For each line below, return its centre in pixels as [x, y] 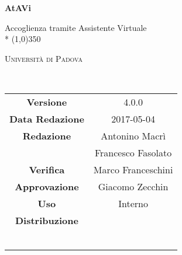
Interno [133, 203]
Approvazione [47, 186]
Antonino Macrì [133, 135]
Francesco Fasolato [133, 152]
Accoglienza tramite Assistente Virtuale [76, 27]
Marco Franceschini [133, 169]
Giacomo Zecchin [133, 186]
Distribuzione [47, 220]
